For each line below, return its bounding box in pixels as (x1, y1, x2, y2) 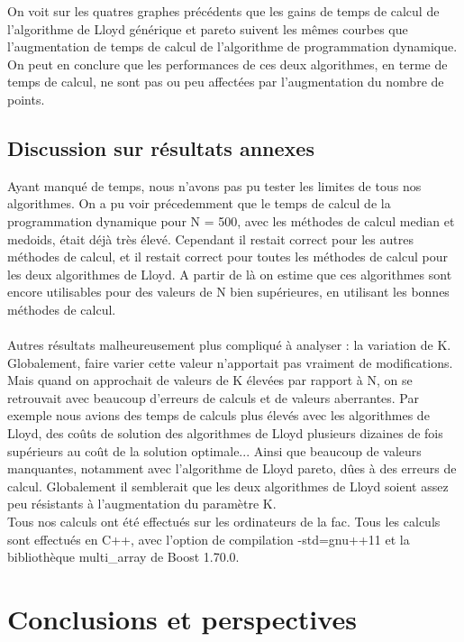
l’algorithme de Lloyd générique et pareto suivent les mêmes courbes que (7, 19, 408, 38)
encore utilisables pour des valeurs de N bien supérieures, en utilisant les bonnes (7, 282, 450, 301)
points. (7, 89, 45, 108)
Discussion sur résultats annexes (7, 133, 314, 161)
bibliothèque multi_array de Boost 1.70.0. (7, 547, 240, 566)
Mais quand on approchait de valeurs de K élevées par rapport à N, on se (7, 371, 413, 390)
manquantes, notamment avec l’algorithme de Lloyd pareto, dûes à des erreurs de (7, 459, 457, 478)
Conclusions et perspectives (7, 601, 357, 637)
